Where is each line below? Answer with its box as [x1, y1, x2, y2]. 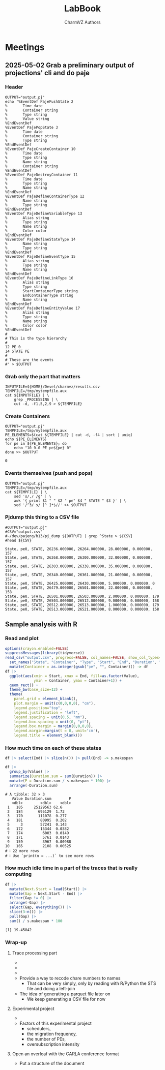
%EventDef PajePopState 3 [5, 125, 58, 130]
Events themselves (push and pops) [5, 470, 93, 477]
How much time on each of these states [5, 744, 102, 751]
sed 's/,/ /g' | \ [14, 494, 52, 499]
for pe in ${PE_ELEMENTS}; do [5, 441, 67, 446]
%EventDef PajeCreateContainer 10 [5, 146, 76, 152]
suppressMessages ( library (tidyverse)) [5, 650, 84, 656]
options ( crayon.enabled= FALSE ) [5, 646, 69, 651]
